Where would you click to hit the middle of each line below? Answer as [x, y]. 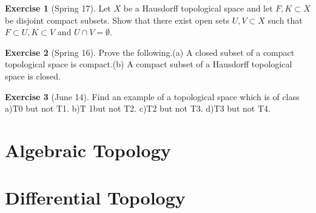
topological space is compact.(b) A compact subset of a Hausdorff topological [149, 64]
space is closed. [33, 76]
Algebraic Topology [88, 150]
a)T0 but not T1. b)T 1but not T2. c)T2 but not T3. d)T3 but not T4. [138, 108]
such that [285, 20]
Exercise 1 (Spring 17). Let [58, 8]
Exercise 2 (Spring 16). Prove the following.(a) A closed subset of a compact [150, 52]
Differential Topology [95, 198]
